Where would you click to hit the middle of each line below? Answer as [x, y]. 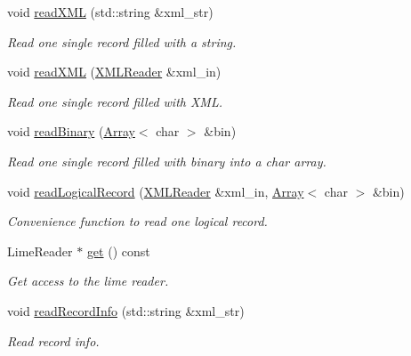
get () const [118, 251]
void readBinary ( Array [71, 131]
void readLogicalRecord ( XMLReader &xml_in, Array [156, 191]
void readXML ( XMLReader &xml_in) [114, 72]
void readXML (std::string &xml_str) [110, 12]
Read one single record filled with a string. [122, 41]
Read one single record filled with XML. [115, 101]
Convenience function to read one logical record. [137, 221]
